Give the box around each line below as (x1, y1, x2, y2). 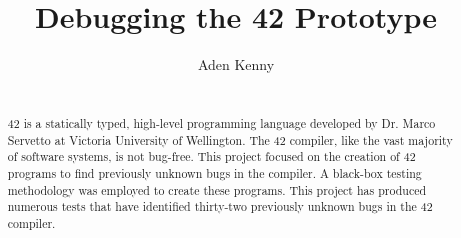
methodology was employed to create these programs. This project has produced (7, 181, 427, 198)
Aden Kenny (197, 54, 275, 75)
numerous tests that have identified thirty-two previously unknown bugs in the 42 (7, 198, 433, 215)
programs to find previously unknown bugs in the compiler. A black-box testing (7, 165, 422, 182)
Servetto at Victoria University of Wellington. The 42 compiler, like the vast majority (7, 131, 453, 148)
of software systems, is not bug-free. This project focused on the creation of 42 (7, 148, 416, 165)
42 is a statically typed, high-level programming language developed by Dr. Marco (7, 115, 436, 132)
